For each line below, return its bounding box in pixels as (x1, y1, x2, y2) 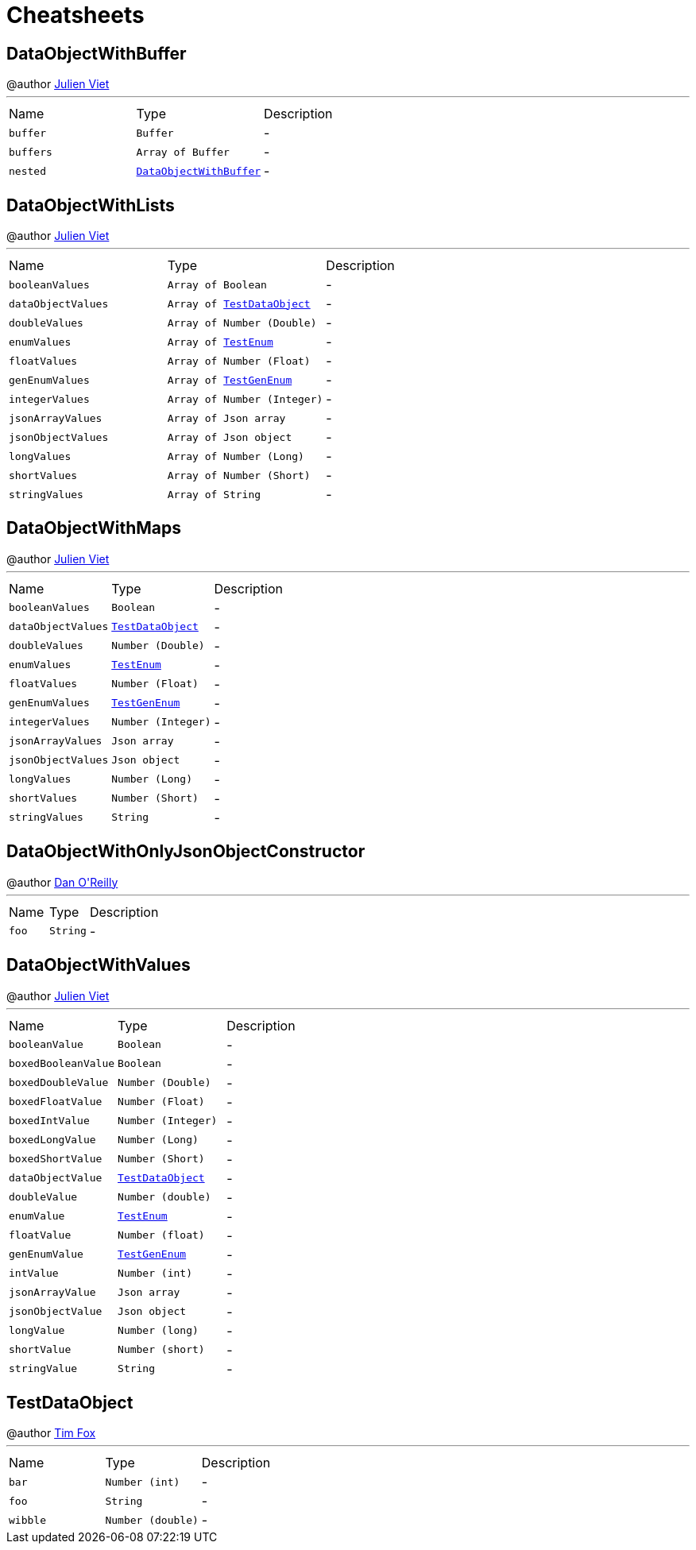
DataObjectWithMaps (6, 518, 181, 539)
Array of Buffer (136, 145, 230, 158)
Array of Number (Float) (167, 354, 311, 367)
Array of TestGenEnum (167, 373, 292, 386)
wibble (9, 1513, 46, 1526)
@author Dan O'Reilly (6, 875, 118, 889)
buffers (9, 145, 52, 158)
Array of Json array (167, 412, 286, 424)
